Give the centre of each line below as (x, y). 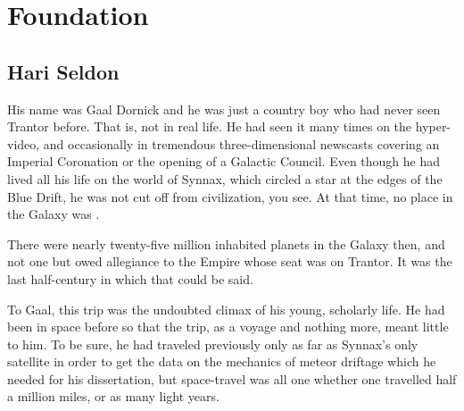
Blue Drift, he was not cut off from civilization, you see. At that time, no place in (230, 196)
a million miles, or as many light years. (113, 396)
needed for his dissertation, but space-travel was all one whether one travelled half (232, 378)
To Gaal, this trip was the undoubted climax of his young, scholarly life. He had (226, 309)
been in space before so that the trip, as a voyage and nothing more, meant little (228, 327)
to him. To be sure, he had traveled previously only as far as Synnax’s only (213, 344)
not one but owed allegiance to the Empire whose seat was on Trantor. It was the (230, 261)
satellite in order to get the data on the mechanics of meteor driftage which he (222, 361)
